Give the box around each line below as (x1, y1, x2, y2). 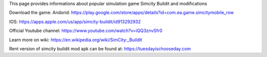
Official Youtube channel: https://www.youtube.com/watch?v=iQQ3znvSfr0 (9, 28, 163, 34)
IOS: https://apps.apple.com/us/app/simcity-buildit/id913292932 (9, 19, 141, 25)
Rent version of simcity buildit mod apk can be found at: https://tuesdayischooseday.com (9, 46, 191, 52)
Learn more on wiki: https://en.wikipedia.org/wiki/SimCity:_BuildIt (9, 37, 142, 43)
